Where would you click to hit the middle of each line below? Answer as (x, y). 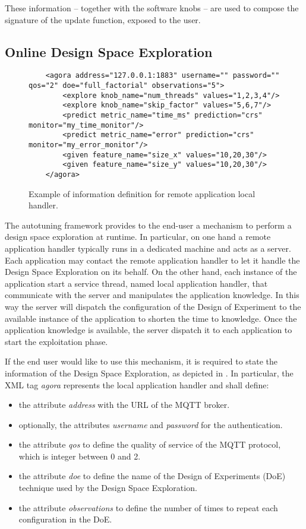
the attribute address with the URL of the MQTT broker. (124, 405)
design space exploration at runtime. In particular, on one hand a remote (138, 237)
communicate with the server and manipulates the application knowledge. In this (152, 295)
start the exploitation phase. (56, 341)
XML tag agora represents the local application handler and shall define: (137, 384)
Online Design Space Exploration (109, 51)
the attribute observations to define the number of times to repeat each (148, 507)
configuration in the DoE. (65, 519)
